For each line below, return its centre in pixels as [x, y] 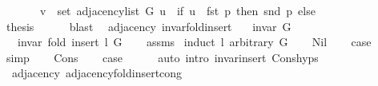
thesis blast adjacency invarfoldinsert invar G [149, 26]
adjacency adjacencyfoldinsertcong [97, 73]
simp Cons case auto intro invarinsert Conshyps [162, 57]
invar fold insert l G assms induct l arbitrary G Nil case [194, 42]
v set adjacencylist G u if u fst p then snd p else [177, 10]
